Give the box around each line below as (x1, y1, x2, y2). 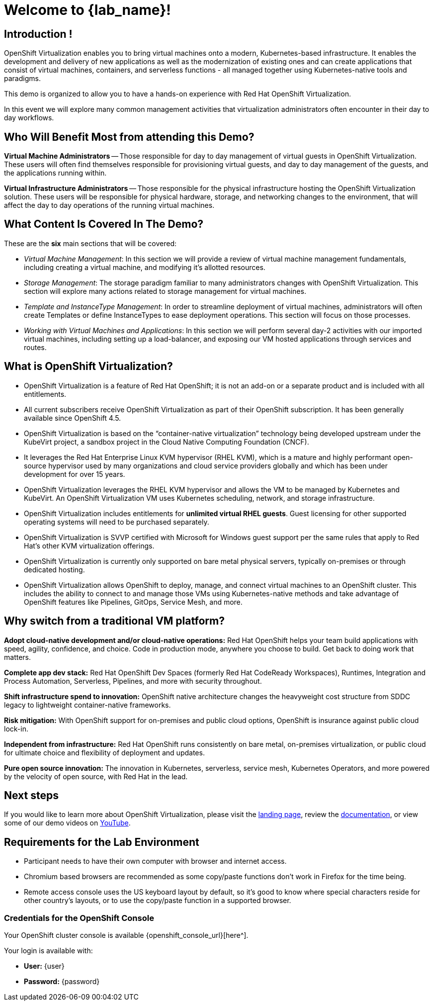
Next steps (4, 789, 59, 802)
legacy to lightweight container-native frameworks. (4, 700, 171, 709)
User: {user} (24, 961, 65, 970)
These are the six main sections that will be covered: (4, 239, 177, 248)
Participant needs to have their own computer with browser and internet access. (24, 857, 287, 866)
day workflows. (4, 113, 54, 122)
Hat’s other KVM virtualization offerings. (24, 541, 155, 550)
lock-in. (4, 724, 28, 733)
